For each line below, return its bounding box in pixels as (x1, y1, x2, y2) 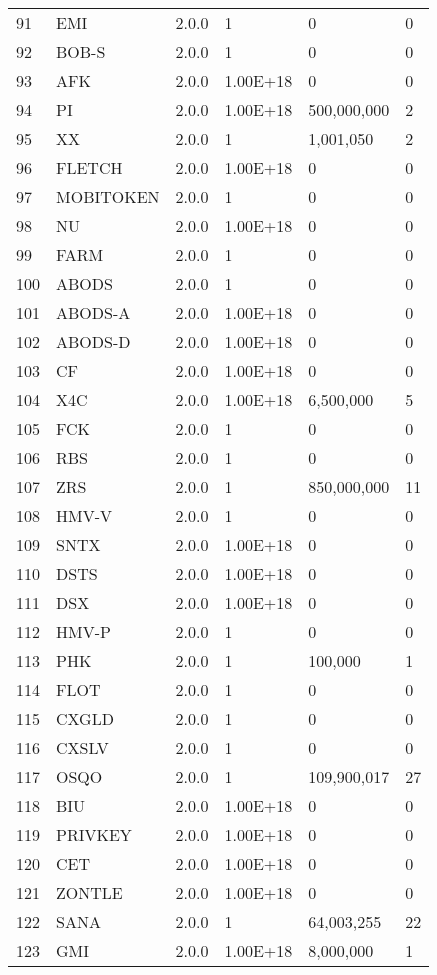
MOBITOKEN (56, 185, 160, 208)
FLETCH (56, 156, 123, 179)
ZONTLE (56, 881, 123, 904)
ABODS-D (56, 330, 131, 353)
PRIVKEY (56, 823, 132, 846)
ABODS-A (56, 301, 131, 324)
